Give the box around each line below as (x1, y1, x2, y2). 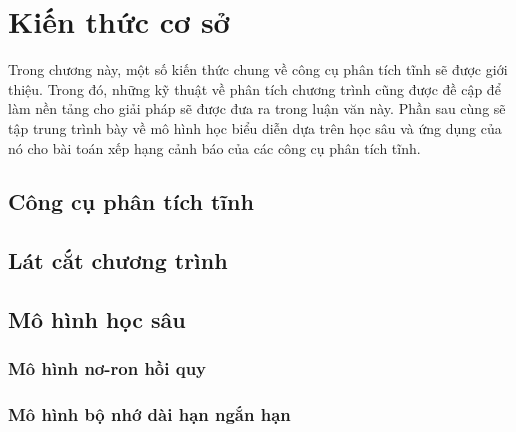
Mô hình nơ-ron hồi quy (8, 356, 207, 381)
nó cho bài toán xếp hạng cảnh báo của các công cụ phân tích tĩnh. (8, 137, 421, 158)
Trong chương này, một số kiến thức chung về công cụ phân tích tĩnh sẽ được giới (8, 59, 508, 80)
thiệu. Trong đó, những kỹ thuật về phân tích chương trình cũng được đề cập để (8, 78, 501, 99)
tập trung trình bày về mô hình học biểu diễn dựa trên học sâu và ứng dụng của (8, 117, 502, 138)
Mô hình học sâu (8, 304, 186, 335)
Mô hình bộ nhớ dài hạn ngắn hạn (8, 402, 291, 427)
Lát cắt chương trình (8, 245, 228, 276)
